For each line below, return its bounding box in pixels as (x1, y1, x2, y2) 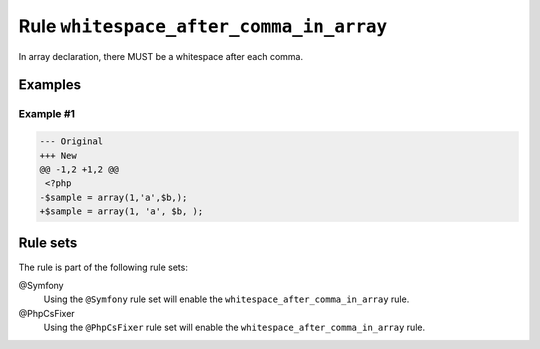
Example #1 (18, 107, 75, 121)
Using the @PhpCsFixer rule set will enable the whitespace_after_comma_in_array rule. (43, 321, 425, 334)
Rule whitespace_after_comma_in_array (18, 15, 388, 37)
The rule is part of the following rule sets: (18, 261, 189, 273)
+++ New (39, 150, 77, 161)
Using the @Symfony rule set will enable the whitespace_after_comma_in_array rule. (43, 293, 410, 305)
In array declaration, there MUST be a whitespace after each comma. (18, 50, 304, 62)
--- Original (39, 136, 104, 147)
